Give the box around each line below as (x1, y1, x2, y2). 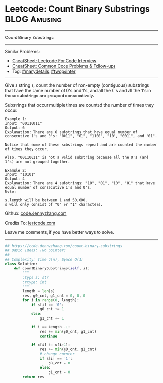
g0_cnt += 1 (39, 307, 64, 312)
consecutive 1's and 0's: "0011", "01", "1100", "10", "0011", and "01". (5, 134, 158, 138)
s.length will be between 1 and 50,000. (5, 197, 88, 203)
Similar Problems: (5, 48, 40, 54)
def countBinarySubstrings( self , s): (14, 266, 90, 271)
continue (39, 334, 57, 339)
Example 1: (5, 116, 27, 121)
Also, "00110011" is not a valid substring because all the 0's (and (5, 155, 149, 160)
